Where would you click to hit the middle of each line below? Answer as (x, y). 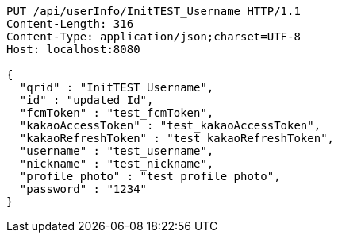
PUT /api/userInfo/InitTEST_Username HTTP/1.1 (154, 11)
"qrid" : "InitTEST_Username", (117, 87)
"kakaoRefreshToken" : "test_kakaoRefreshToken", (177, 138)
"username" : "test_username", (117, 151)
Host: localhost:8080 (73, 49)
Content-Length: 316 (70, 24)
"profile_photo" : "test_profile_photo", (150, 176)
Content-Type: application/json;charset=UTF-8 (154, 37)
